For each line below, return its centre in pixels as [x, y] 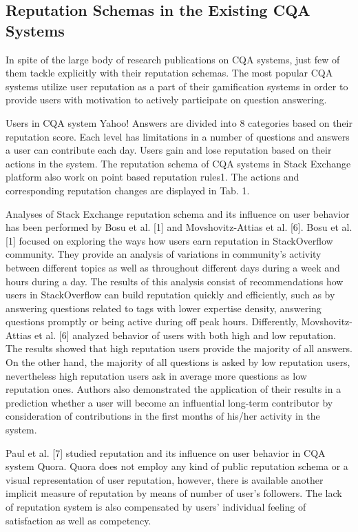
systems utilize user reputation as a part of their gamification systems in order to [177, 86]
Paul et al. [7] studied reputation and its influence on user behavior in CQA [166, 452]
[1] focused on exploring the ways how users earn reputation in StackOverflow [169, 240]
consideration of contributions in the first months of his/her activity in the [163, 416]
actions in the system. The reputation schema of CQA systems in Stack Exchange [178, 163]
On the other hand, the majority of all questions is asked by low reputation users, [178, 362]
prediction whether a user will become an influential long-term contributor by [169, 402]
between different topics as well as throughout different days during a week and [173, 267]
